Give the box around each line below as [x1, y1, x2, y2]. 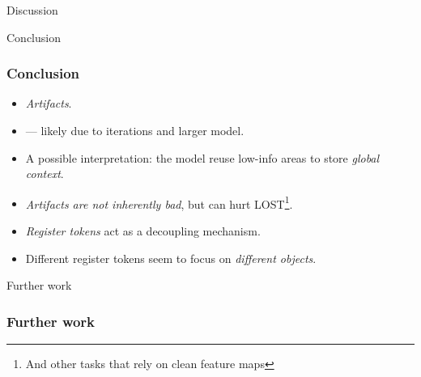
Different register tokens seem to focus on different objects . [25, 249, 317, 266]
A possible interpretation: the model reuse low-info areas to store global [25, 149, 380, 166]
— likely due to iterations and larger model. [25, 122, 245, 138]
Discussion [6, 2, 58, 18]
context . [25, 165, 64, 182]
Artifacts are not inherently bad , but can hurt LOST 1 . [25, 193, 293, 212]
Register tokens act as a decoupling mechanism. [25, 222, 261, 239]
